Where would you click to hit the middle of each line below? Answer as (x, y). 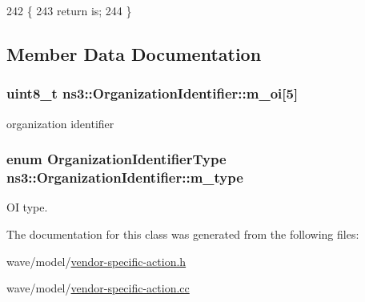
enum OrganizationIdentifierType (116, 159)
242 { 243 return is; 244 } (69, 10)
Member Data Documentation (134, 53)
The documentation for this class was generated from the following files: (183, 234)
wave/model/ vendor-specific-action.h (96, 261)
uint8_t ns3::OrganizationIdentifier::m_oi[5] (152, 93)
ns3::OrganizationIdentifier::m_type (125, 177)
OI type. (27, 207)
